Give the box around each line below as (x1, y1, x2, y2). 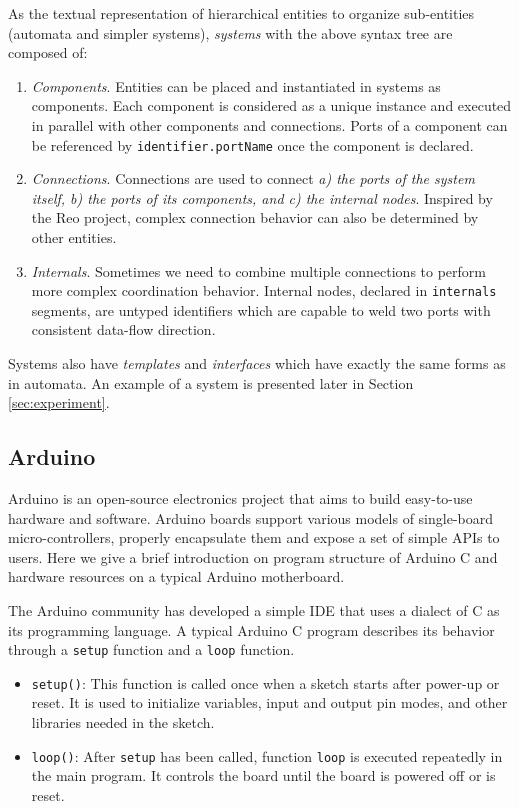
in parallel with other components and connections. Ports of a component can (31, 114, 508, 135)
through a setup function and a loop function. (8, 639, 295, 660)
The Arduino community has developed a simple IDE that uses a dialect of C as (8, 599, 500, 620)
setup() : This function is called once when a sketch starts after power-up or (31, 672, 500, 693)
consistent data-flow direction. (31, 319, 216, 340)
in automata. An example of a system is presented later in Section (8, 372, 414, 393)
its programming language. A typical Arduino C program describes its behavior (8, 619, 495, 640)
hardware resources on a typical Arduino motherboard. (8, 566, 345, 587)
